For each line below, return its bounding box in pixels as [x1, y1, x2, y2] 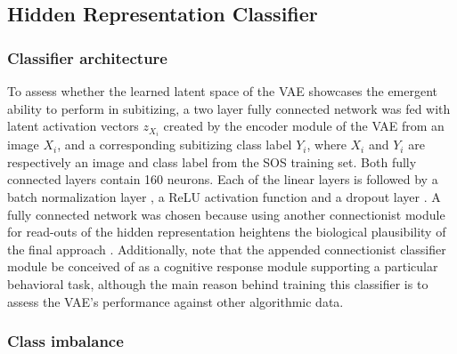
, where [306, 135, 347, 154]
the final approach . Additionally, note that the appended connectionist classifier [7, 239, 446, 258]
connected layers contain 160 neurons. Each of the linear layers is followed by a [7, 170, 438, 189]
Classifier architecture [7, 46, 167, 68]
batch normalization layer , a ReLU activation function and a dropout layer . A [7, 188, 441, 206]
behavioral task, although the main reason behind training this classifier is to [7, 275, 428, 294]
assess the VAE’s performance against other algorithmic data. [7, 292, 344, 310]
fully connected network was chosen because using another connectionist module [7, 205, 445, 223]
